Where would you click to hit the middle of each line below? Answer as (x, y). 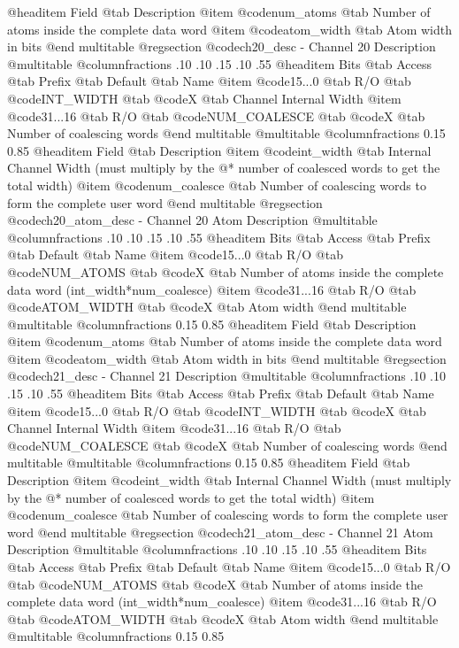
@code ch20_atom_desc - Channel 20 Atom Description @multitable (192, 220)
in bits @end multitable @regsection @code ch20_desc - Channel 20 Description (222, 46)
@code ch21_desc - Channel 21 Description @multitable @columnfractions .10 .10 (226, 376)
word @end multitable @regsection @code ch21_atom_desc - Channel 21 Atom (220, 532)
